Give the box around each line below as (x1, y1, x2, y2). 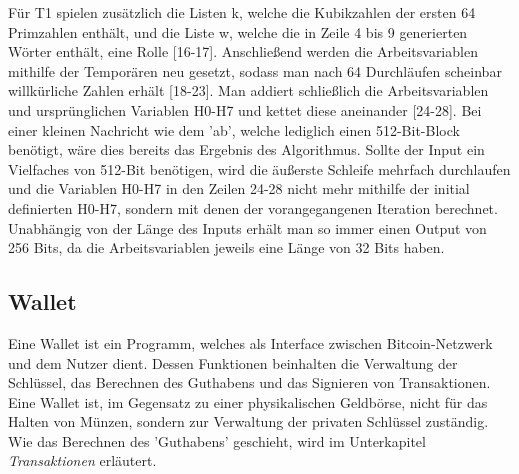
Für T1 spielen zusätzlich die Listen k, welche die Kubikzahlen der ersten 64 (8, 2, 476, 22)
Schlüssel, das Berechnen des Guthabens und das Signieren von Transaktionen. (8, 372, 491, 393)
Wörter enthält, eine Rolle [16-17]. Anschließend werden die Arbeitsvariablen (8, 41, 478, 62)
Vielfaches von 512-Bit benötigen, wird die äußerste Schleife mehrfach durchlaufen (8, 158, 511, 179)
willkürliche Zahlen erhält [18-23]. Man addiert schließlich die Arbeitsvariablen (8, 80, 489, 101)
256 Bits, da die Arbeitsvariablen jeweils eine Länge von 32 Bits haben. (8, 237, 445, 258)
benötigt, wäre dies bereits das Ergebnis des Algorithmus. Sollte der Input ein (8, 139, 485, 160)
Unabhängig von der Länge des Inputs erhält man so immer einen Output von (8, 217, 487, 238)
